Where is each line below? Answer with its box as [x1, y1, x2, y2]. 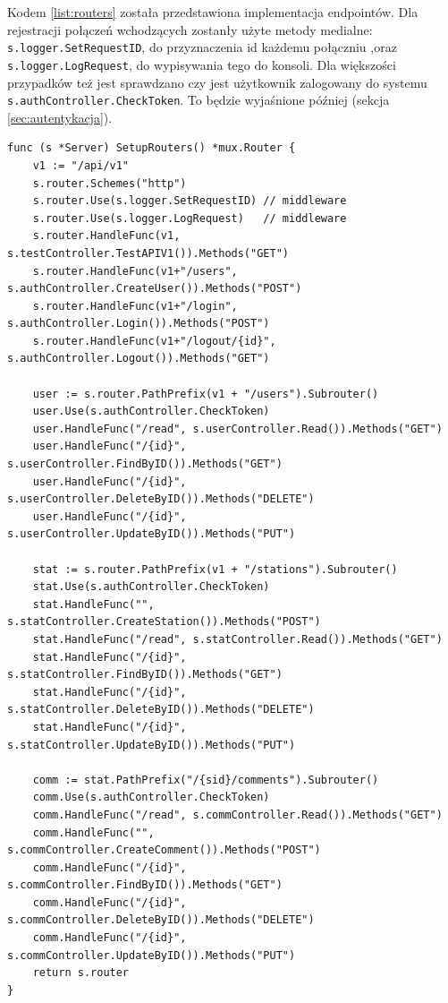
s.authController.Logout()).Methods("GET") [7, 352, 270, 365]
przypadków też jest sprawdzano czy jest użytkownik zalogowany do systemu [7, 73, 427, 91]
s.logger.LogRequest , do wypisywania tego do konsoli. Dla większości [7, 55, 396, 73]
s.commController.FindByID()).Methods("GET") [7, 879, 283, 892]
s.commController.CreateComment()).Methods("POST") [7, 844, 321, 857]
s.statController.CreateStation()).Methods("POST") [7, 615, 321, 629]
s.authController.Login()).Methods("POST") [7, 317, 270, 330]
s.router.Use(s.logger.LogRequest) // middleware [32, 211, 347, 225]
